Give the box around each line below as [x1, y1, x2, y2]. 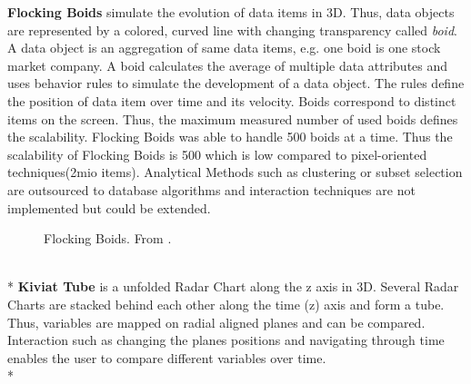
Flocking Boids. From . [44, 229, 172, 248]
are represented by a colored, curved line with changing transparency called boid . [7, 20, 457, 39]
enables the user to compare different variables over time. [7, 348, 326, 367]
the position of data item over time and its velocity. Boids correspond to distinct [7, 91, 456, 110]
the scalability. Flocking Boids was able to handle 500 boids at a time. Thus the [7, 127, 453, 146]
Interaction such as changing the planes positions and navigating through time [7, 330, 445, 350]
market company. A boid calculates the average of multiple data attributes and [7, 55, 448, 74]
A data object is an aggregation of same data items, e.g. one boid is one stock [7, 38, 441, 57]
